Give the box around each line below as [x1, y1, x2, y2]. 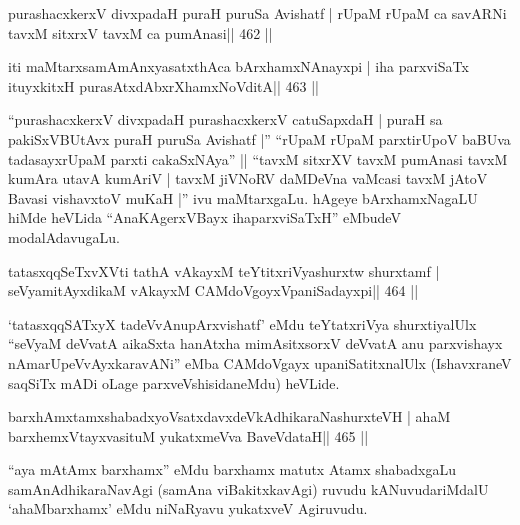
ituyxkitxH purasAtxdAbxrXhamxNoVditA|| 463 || [8, 75, 319, 96]
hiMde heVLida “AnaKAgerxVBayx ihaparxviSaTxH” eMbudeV [8, 207, 401, 228]
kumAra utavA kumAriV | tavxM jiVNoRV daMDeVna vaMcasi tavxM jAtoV [8, 168, 488, 189]
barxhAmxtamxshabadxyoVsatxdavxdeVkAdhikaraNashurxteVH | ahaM [8, 406, 451, 427]
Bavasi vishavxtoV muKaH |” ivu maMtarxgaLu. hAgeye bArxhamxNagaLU [8, 187, 478, 208]
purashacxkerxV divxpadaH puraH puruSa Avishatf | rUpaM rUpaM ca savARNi [8, 3, 507, 23]
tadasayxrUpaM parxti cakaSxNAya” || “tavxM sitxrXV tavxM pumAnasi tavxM [8, 148, 508, 169]
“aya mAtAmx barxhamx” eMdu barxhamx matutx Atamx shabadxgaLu [8, 459, 456, 480]
